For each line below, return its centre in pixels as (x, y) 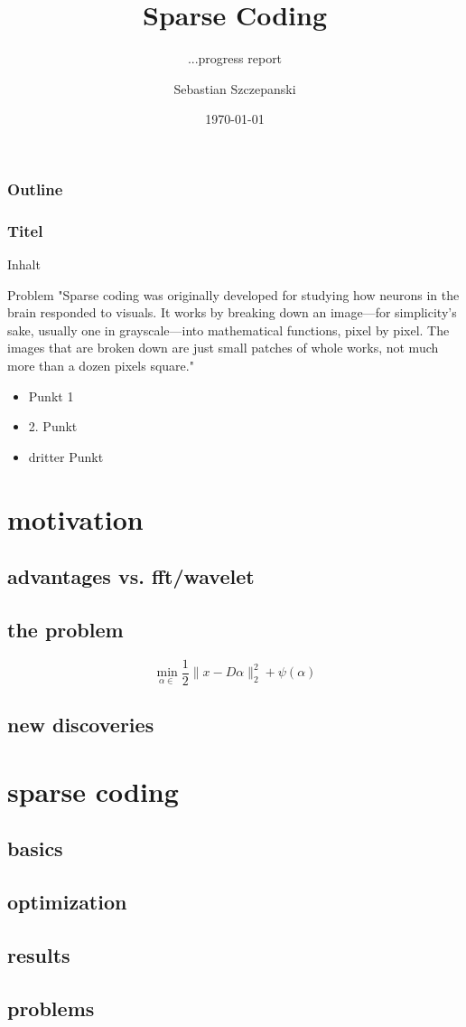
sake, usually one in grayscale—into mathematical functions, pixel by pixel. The (228, 330)
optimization (67, 902)
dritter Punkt (66, 456)
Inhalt (24, 264)
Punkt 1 (51, 396)
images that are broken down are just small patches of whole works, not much (223, 348)
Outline (35, 188)
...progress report (235, 58)
